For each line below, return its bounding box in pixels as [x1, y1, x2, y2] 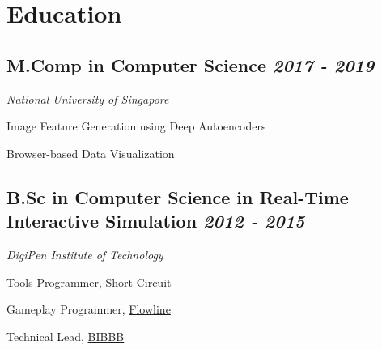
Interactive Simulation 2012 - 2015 [6, 208, 305, 233]
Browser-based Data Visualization [6, 144, 175, 161]
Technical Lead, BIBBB [6, 327, 125, 344]
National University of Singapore [6, 90, 169, 107]
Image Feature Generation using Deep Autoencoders [6, 117, 266, 134]
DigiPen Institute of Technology [6, 245, 163, 262]
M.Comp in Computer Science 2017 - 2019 [6, 52, 375, 77]
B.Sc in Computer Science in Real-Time [6, 184, 349, 209]
